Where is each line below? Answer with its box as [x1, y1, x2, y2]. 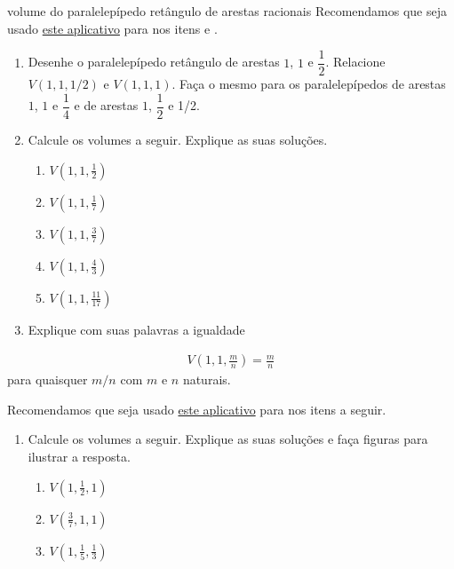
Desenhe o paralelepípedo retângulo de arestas [28, 52, 280, 71]
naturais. [182, 370, 231, 389]
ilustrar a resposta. [28, 447, 131, 465]
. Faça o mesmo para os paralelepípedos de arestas [171, 75, 446, 93]
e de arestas [74, 96, 139, 115]
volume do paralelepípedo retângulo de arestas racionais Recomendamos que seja [7, 2, 447, 20]
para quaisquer [7, 370, 88, 389]
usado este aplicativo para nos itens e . [7, 19, 218, 37]
